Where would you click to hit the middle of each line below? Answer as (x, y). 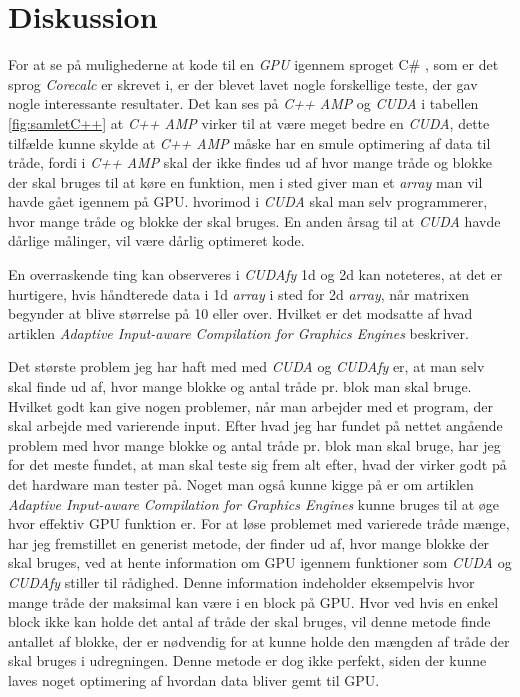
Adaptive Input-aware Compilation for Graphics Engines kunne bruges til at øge (254, 503)
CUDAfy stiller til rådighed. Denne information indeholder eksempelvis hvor (241, 581)
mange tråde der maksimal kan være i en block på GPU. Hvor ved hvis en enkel (253, 601)
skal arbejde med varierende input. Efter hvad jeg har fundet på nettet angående (255, 425)
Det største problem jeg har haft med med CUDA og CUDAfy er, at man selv (246, 366)
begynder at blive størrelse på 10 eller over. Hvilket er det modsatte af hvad (240, 313)
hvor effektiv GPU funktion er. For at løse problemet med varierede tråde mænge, (259, 523)
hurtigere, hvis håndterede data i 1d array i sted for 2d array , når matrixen (239, 293)
